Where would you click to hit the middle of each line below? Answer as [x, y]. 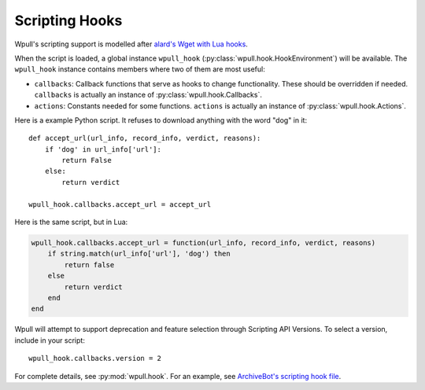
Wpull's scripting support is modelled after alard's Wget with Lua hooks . [131, 44]
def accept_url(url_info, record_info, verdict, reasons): [145, 138]
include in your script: [50, 340]
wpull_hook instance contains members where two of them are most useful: [140, 69]
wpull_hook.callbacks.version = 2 [95, 359]
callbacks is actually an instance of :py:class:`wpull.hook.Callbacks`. [148, 95]
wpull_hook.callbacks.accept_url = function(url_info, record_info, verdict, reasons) [203, 243]
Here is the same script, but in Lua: [71, 222]
